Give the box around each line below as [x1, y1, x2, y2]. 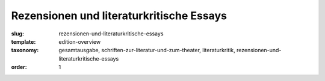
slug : [11, 30, 24, 37]
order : [11, 64, 27, 71]
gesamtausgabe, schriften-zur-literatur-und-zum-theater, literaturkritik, [58, 47, 236, 54]
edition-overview [58, 38, 101, 45]
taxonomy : [11, 47, 39, 54]
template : [11, 38, 36, 45]
